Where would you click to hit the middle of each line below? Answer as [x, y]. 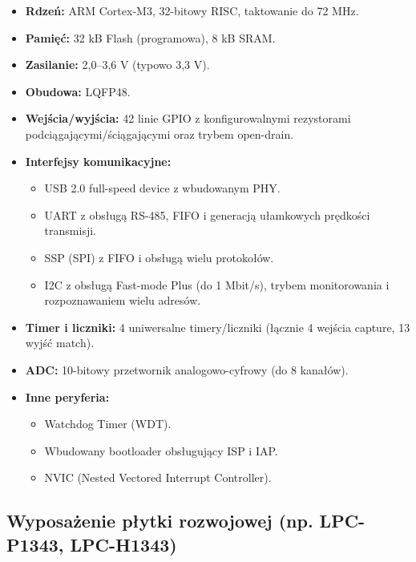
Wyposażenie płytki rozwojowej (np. [160, 521]
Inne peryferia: [67, 396]
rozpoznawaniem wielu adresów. [123, 300]
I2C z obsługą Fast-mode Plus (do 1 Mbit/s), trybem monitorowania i [217, 284]
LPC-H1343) [123, 544]
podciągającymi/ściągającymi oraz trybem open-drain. [160, 133]
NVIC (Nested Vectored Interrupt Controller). [158, 477]
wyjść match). [60, 343]
